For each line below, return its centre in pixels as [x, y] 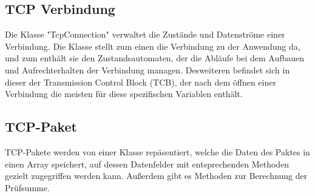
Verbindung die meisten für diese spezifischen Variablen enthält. [124, 94]
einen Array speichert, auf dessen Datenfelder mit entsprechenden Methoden [147, 164]
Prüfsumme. [27, 187]
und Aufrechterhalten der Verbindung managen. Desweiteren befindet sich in [147, 69]
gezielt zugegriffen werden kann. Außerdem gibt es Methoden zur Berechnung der [156, 176]
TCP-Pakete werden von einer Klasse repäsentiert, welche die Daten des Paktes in [157, 151]
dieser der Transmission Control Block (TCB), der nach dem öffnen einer [141, 82]
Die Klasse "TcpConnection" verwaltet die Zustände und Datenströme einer [145, 34]
